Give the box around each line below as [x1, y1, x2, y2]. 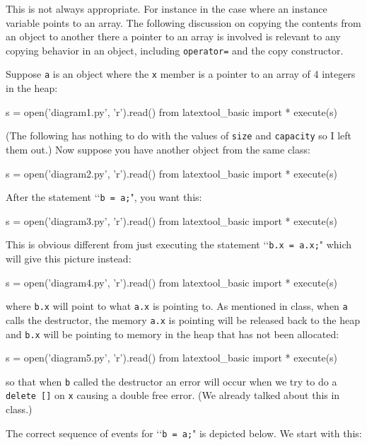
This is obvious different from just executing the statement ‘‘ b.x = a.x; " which [6, 237, 352, 252]
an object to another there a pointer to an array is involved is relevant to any [6, 29, 341, 44]
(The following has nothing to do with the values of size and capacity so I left [6, 128, 352, 143]
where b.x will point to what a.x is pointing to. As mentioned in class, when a [6, 299, 348, 313]
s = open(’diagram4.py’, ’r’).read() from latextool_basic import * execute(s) [6, 274, 338, 289]
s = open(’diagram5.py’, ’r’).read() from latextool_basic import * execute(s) [6, 350, 338, 365]
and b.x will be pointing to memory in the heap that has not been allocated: [6, 326, 339, 341]
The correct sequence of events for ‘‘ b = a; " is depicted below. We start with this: [6, 425, 362, 440]
